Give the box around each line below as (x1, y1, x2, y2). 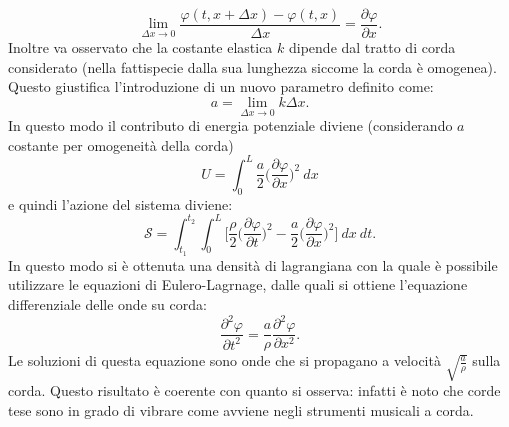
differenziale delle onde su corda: (8, 294, 207, 315)
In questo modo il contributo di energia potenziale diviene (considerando (8, 115, 453, 136)
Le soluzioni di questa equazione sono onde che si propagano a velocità (8, 350, 441, 371)
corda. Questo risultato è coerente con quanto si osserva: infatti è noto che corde (8, 380, 501, 401)
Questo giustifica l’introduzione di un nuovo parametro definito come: (8, 76, 434, 97)
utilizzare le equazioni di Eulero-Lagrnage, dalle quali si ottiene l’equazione (8, 274, 468, 295)
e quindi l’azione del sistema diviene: (8, 193, 233, 214)
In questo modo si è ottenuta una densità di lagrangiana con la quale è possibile (8, 254, 498, 275)
